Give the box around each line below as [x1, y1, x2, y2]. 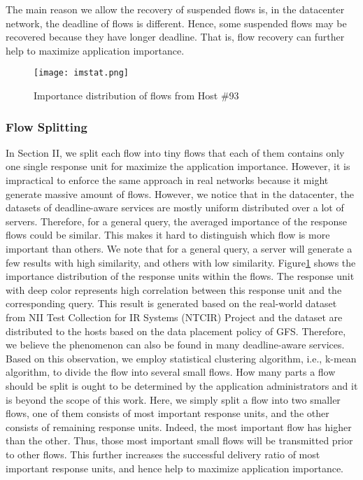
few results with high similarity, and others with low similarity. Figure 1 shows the [6, 255, 356, 269]
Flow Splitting [6, 118, 87, 135]
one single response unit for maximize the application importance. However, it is [6, 159, 350, 174]
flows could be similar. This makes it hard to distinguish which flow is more [6, 227, 330, 242]
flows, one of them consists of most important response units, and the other [6, 406, 329, 421]
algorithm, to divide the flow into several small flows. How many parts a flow [6, 365, 336, 379]
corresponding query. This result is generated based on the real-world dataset [6, 296, 337, 311]
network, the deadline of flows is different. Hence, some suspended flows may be [6, 15, 347, 30]
